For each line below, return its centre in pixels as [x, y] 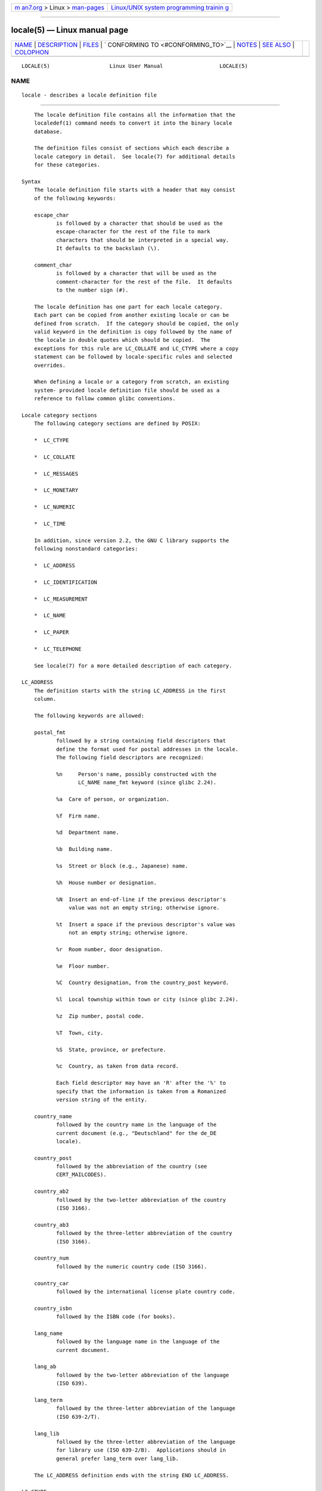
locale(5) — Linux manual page [70, 30]
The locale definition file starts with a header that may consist [134, 190]
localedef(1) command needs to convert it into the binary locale [133, 123]
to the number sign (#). [92, 290]
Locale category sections [60, 415]
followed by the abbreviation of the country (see [131, 1167]
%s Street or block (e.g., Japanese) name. [122, 866]
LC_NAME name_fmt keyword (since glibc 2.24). [147, 782]
